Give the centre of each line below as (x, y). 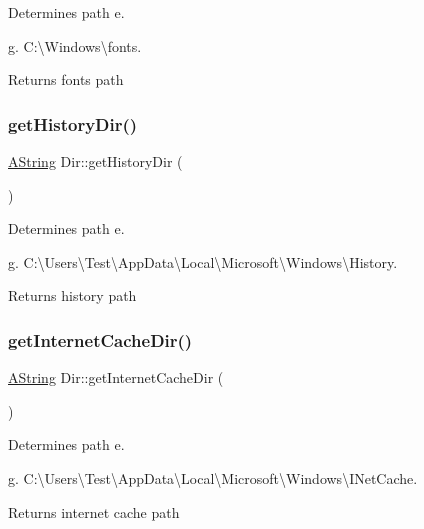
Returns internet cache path (94, 511)
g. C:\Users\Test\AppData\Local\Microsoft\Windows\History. (203, 261)
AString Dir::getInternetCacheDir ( (116, 377)
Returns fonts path (66, 79)
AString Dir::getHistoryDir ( (95, 161)
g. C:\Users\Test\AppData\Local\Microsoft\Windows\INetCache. (213, 477)
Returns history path (72, 295)
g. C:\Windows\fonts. (75, 45)
